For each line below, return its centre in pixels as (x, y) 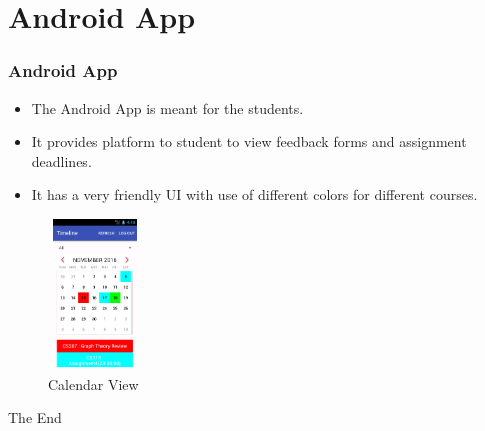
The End (35, 417)
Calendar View (93, 383)
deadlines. (61, 160)
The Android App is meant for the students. (167, 107)
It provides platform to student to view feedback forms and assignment (249, 141)
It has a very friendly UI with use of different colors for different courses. (254, 194)
